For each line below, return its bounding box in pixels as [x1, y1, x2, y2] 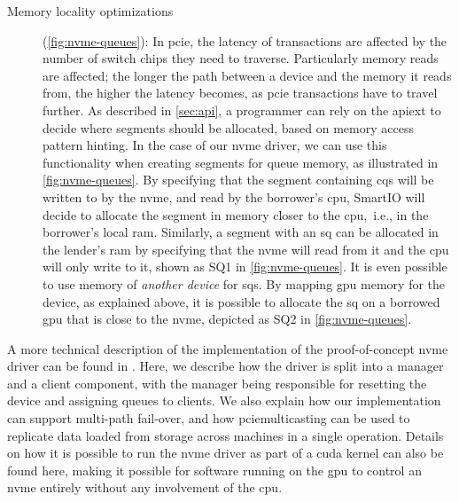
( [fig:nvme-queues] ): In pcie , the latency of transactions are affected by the [43, 31, 447, 50]
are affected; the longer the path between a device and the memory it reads [43, 66, 452, 84]
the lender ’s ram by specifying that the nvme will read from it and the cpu [43, 239, 449, 258]
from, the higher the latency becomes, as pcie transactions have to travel [43, 83, 438, 102]
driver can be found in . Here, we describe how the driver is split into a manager [7, 357, 444, 375]
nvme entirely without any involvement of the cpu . [7, 478, 283, 497]
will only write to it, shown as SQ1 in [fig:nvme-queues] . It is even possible [43, 257, 447, 276]
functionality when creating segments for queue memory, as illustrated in [43, 153, 439, 171]
